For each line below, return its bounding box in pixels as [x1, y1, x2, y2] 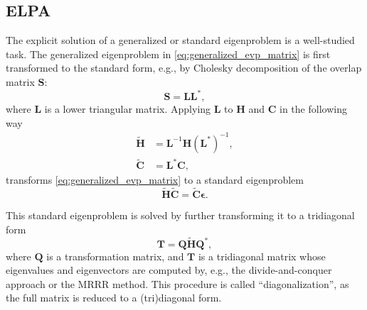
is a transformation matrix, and [46, 248, 184, 263]
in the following [280, 101, 347, 116]
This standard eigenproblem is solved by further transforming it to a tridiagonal [6, 208, 355, 223]
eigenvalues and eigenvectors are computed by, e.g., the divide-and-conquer [6, 262, 332, 277]
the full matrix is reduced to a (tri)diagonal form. [6, 290, 222, 305]
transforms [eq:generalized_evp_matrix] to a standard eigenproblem [6, 172, 304, 187]
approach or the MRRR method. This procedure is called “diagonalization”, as [6, 276, 349, 291]
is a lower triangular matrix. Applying [44, 101, 211, 116]
